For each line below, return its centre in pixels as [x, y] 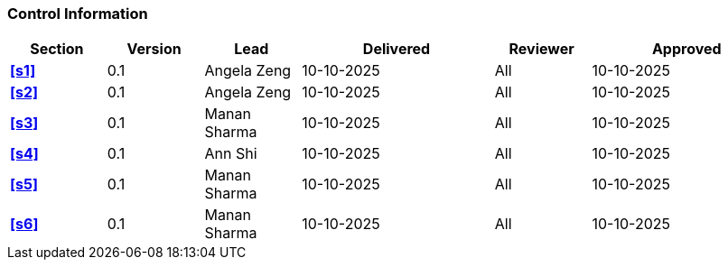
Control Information [78, 14]
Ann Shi [231, 154]
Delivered [397, 49]
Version [154, 49]
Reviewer [541, 49]
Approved [686, 49]
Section [57, 49]
